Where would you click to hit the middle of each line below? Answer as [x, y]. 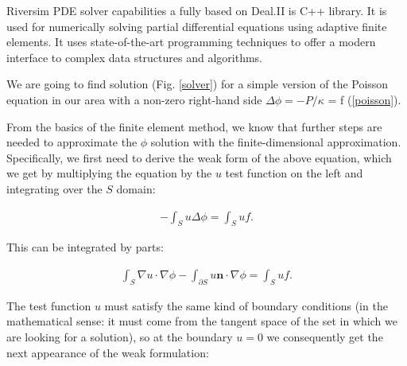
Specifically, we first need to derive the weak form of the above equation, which [199, 157]
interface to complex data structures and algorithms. [134, 57]
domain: [136, 188]
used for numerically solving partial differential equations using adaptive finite [197, 26]
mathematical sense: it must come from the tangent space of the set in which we [202, 321]
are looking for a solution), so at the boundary [120, 336]
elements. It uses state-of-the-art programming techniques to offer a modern [191, 42]
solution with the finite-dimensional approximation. [276, 142]
